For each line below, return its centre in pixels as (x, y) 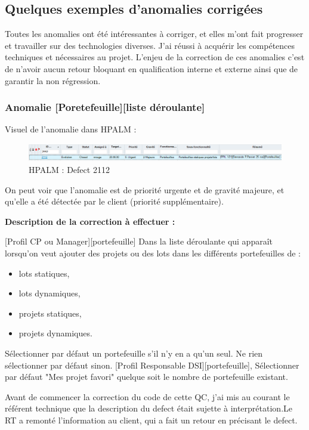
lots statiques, (44, 273)
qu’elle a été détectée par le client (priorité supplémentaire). (114, 201)
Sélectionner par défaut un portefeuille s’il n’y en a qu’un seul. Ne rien (134, 353)
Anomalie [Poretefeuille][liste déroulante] (105, 107)
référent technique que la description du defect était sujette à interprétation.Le (149, 408)
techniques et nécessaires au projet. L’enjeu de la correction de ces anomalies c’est (155, 57)
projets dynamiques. (55, 333)
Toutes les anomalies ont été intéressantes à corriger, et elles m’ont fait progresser (154, 34)
